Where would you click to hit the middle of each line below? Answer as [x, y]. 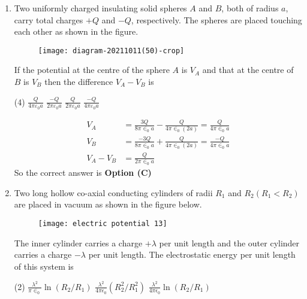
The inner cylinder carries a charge [78, 242]
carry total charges [49, 19]
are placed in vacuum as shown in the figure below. [108, 204]
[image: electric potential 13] [103, 224]
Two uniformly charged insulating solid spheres [100, 8]
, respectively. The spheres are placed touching [216, 19]
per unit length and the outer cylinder [229, 242]
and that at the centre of [248, 70]
